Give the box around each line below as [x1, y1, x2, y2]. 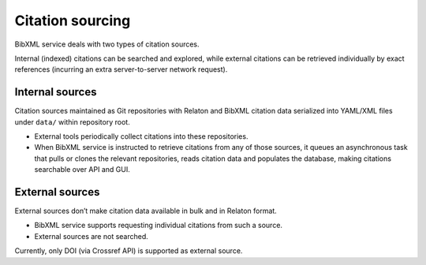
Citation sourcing [14, 12, 131, 29]
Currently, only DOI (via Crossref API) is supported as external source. [14, 246, 243, 256]
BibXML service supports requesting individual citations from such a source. [34, 221, 283, 230]
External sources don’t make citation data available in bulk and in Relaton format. [14, 206, 278, 216]
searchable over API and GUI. [34, 165, 130, 174]
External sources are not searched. [34, 231, 149, 241]
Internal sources [14, 85, 97, 99]
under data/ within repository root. [14, 117, 130, 126]
